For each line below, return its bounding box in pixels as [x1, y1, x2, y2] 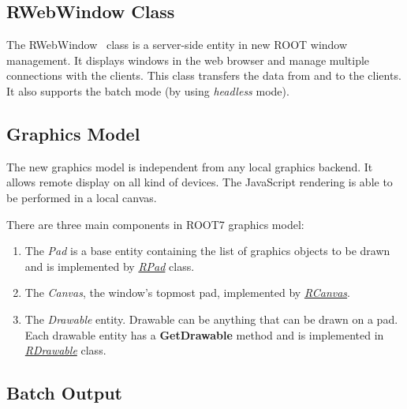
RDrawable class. [24, 342, 106, 358]
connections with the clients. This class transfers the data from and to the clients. [6, 67, 401, 84]
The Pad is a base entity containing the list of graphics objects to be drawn [24, 242, 390, 259]
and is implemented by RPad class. [24, 257, 195, 274]
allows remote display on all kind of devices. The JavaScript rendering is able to [6, 174, 393, 190]
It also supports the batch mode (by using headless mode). [6, 82, 289, 99]
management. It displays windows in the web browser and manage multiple [6, 51, 370, 68]
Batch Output [6, 381, 122, 405]
